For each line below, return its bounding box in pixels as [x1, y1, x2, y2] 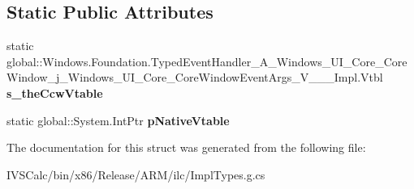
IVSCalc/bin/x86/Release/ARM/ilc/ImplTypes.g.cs [6, 166, 265, 183]
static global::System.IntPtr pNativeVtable [6, 111, 230, 128]
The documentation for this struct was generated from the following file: [6, 139, 366, 156]
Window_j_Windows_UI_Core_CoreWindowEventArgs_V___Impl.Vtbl [6, 69, 383, 86]
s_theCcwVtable [6, 84, 103, 101]
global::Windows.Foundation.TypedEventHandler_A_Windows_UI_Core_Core [6, 52, 408, 69]
